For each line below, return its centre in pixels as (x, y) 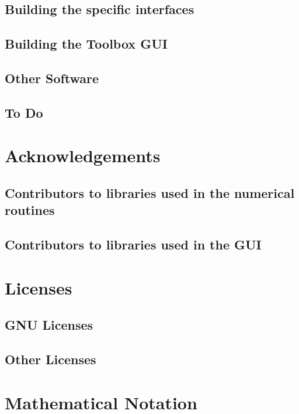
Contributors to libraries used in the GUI (133, 244)
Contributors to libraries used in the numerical (150, 192)
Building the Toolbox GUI (86, 44)
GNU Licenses (49, 325)
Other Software (52, 78)
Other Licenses (51, 359)
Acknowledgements (83, 155)
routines (30, 210)
